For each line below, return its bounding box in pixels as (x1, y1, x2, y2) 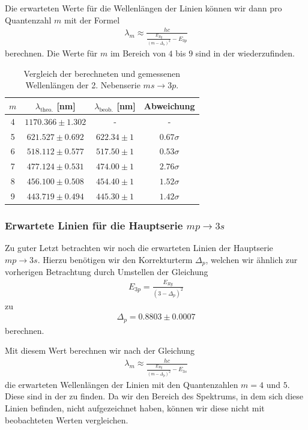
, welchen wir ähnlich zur (205, 253, 298, 265)
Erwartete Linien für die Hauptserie (5, 218, 183, 233)
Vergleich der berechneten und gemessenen (23, 67, 180, 79)
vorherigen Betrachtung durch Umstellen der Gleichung (5, 265, 208, 278)
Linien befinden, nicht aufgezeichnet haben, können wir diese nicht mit (5, 402, 265, 414)
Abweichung (143, 99, 195, 112)
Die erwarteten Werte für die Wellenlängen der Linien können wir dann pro (5, 2, 282, 14)
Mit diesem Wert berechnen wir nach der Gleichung (5, 344, 195, 357)
